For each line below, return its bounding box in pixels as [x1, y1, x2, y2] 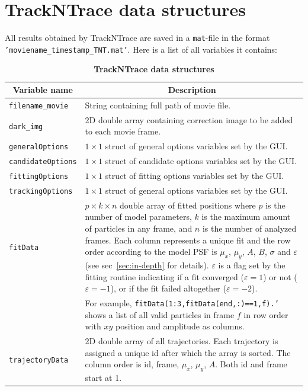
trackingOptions [9, 187, 73, 195]
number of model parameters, [85, 210, 192, 223]
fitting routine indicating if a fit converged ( [85, 270, 244, 283]
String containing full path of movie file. [85, 98, 231, 111]
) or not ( [263, 270, 297, 283]
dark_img [9, 122, 43, 131]
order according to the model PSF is [85, 245, 217, 258]
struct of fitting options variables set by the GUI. [105, 169, 284, 182]
